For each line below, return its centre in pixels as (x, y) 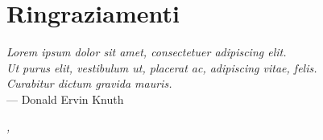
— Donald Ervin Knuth (65, 99)
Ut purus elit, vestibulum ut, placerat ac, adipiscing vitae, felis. (162, 67)
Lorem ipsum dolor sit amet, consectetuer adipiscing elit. (147, 52)
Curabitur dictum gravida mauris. (89, 83)
